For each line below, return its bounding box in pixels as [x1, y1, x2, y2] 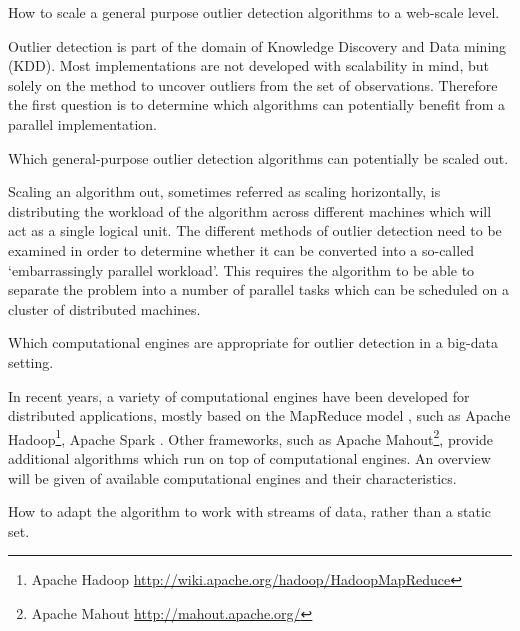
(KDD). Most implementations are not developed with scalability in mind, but [8, 55, 489, 76]
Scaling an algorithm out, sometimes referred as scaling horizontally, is [8, 181, 441, 202]
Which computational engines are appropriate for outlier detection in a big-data [8, 332, 498, 353]
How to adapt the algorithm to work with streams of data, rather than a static [8, 501, 492, 522]
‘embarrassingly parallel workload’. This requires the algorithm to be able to [8, 259, 475, 280]
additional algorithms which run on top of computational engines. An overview [8, 447, 491, 468]
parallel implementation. [8, 113, 158, 134]
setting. [8, 351, 54, 372]
